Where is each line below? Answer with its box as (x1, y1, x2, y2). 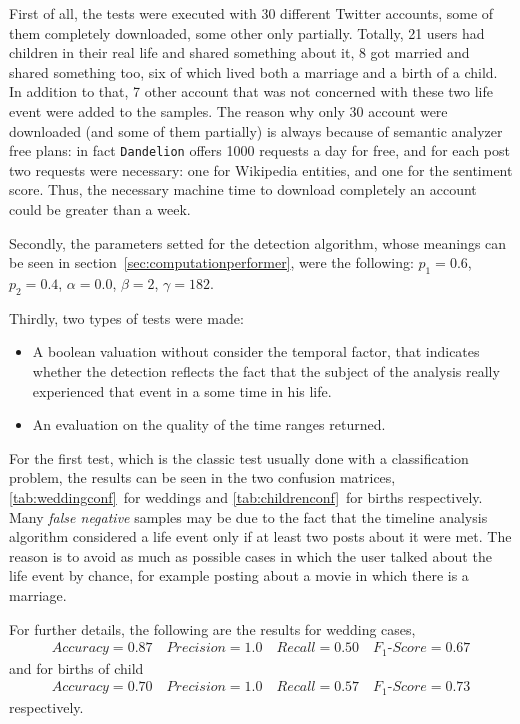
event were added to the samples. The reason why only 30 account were (9, 100, 448, 121)
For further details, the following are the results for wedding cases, (9, 618, 416, 639)
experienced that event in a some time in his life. (32, 380, 332, 401)
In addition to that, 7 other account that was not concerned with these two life (9, 81, 493, 102)
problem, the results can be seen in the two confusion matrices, (9, 467, 396, 488)
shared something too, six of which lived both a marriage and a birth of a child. (9, 61, 498, 82)
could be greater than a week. (9, 199, 191, 219)
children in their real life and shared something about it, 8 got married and (9, 42, 470, 63)
